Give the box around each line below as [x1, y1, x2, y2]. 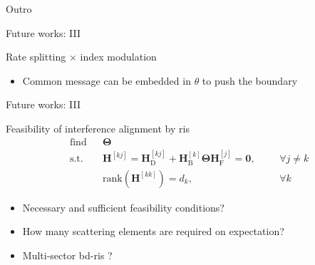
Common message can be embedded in [22, 73, 191, 88]
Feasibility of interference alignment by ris [6, 120, 190, 135]
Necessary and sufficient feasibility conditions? [22, 199, 224, 214]
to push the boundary [202, 73, 298, 88]
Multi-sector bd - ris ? [22, 248, 113, 263]
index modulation [80, 49, 157, 64]
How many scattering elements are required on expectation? [22, 224, 284, 239]
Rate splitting [6, 49, 66, 64]
